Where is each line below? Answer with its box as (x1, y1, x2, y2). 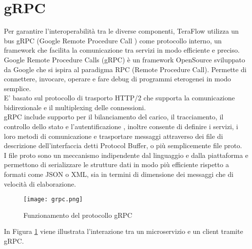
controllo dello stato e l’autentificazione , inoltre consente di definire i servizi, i (4, 121, 238, 132)
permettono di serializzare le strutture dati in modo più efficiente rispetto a (4, 159, 229, 170)
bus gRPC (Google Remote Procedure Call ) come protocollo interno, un (4, 35, 222, 45)
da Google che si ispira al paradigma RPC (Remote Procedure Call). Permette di (4, 64, 247, 74)
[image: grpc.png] (23, 196, 83, 203)
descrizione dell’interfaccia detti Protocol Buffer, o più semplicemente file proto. (4, 140, 242, 151)
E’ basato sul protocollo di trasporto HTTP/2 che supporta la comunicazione (4, 93, 235, 103)
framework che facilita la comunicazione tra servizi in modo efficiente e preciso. (4, 45, 240, 55)
